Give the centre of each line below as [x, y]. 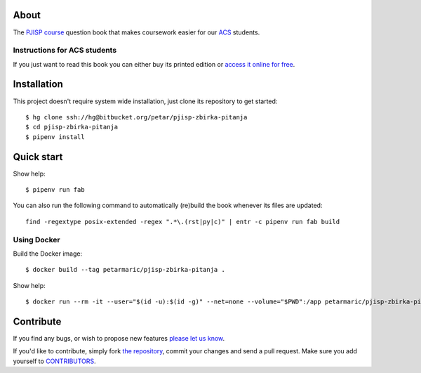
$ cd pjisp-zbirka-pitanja [72, 127]
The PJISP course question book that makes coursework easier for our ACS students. [136, 32]
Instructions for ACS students [65, 51]
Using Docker [36, 240]
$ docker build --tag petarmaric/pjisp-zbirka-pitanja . [126, 270]
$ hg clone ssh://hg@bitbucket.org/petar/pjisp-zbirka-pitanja [136, 117]
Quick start [38, 157]
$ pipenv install [55, 137]
